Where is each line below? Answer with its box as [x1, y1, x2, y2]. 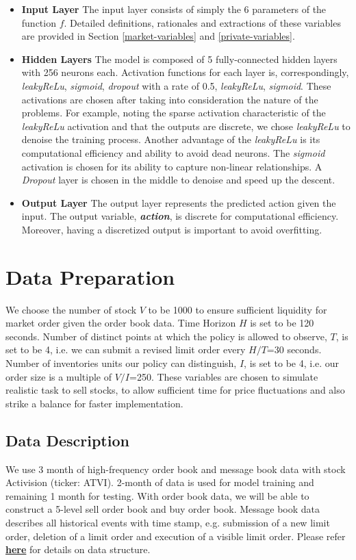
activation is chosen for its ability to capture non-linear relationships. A [21, 159, 322, 173]
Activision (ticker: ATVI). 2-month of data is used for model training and [5, 475, 314, 489]
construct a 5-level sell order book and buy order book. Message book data [5, 502, 320, 516]
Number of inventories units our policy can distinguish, [5, 356, 237, 370]
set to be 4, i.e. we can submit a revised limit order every [5, 342, 246, 357]
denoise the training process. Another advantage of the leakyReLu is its [21, 132, 320, 147]
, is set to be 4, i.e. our [244, 356, 340, 370]
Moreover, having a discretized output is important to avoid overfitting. [21, 222, 322, 236]
